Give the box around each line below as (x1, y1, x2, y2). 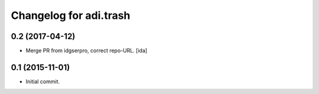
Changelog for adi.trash (11, 9, 131, 22)
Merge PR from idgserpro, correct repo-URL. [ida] (25, 47, 148, 54)
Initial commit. (25, 77, 60, 85)
